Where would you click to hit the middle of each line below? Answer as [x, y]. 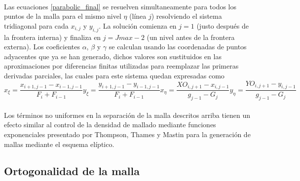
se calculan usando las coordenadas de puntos [178, 47]
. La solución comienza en [138, 25]
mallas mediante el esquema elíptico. [59, 144]
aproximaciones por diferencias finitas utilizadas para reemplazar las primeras [121, 66]
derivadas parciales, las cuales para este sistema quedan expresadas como [114, 75]
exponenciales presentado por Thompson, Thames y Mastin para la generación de [127, 134]
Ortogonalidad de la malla [72, 170]
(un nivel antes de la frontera [191, 37]
